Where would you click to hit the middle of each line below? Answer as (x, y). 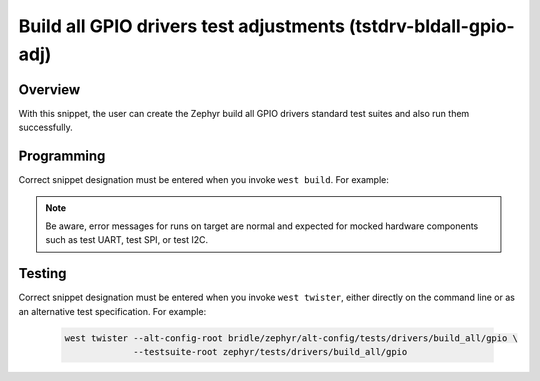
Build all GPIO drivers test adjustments (181, 26)
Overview (49, 89)
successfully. (46, 127)
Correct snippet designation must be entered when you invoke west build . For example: (203, 180)
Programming (62, 156)
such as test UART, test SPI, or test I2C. (127, 240)
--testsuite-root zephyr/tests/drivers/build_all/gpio (270, 351)
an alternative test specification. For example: (112, 311)
